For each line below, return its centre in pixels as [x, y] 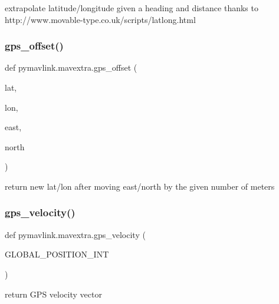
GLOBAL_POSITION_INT [57, 254]
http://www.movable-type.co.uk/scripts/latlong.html [100, 19]
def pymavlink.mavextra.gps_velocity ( [75, 234]
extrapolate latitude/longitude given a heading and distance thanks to [132, 8]
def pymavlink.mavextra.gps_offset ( [71, 67]
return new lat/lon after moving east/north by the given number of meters [140, 186]
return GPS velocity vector [53, 294]
